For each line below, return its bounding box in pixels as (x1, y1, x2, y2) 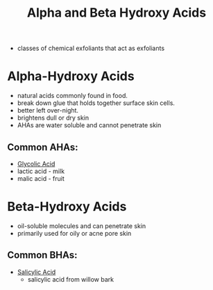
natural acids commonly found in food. (17, 92, 128, 100)
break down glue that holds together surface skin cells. (17, 99, 176, 107)
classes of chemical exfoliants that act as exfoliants (17, 44, 165, 53)
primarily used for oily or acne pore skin (17, 229, 132, 237)
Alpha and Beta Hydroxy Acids (26, 5, 207, 21)
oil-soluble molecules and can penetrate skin (17, 221, 146, 230)
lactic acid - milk (17, 167, 65, 175)
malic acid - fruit (17, 174, 65, 182)
